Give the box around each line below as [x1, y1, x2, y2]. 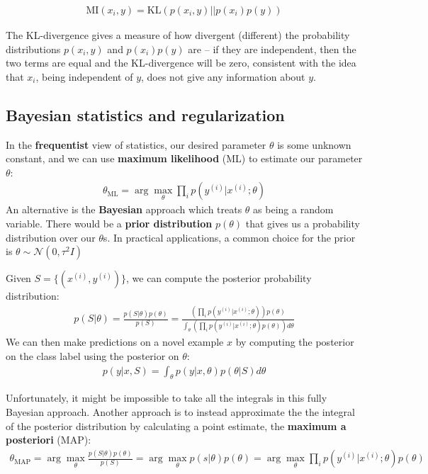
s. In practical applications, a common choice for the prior [103, 230, 356, 244]
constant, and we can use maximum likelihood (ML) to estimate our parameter [6, 151, 363, 166]
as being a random [253, 202, 334, 217]
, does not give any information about [141, 69, 305, 84]
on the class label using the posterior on [6, 349, 179, 363]
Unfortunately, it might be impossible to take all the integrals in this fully [6, 390, 327, 405]
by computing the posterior [235, 334, 354, 349]
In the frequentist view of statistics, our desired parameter [6, 137, 266, 152]
